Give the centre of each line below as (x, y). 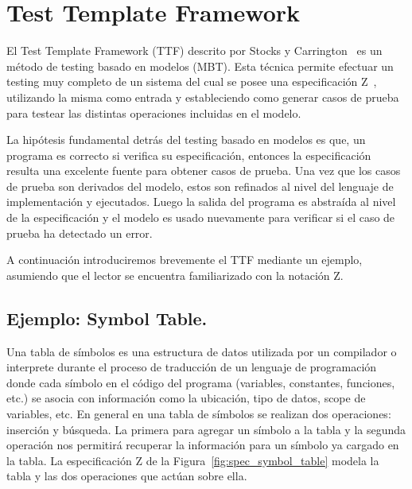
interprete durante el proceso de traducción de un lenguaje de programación (192, 367)
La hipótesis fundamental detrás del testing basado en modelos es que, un (186, 140)
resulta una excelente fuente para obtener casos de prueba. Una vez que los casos (204, 171)
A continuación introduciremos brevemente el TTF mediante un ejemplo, (185, 260)
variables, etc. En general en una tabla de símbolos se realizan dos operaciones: (199, 414)
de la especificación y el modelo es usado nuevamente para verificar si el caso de (201, 217)
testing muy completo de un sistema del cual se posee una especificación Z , (192, 81)
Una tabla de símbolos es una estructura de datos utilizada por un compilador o (202, 351)
